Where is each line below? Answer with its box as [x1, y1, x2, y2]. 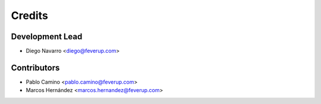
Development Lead [11, 31, 83, 42]
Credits [11, 9, 49, 22]
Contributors [11, 62, 60, 73]
